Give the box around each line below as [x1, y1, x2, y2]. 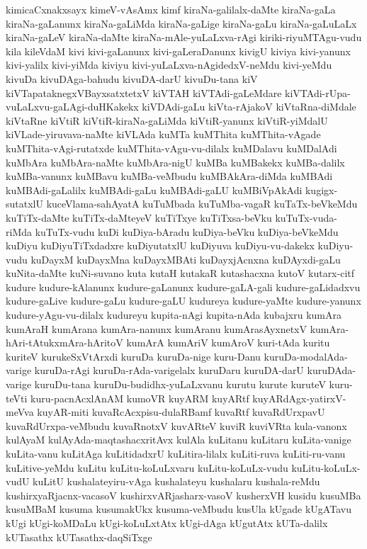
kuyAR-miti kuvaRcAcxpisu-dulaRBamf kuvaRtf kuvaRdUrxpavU [37, 404, 325, 419]
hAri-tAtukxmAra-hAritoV [6, 335, 123, 350]
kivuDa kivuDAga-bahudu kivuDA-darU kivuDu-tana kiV [6, 71, 258, 86]
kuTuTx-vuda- [275, 210, 337, 225]
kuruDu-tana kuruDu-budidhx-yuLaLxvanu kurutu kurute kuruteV [34, 377, 326, 392]
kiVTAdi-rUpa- [285, 85, 351, 100]
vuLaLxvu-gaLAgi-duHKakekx [6, 99, 139, 114]
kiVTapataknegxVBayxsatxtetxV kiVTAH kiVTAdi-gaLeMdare [6, 85, 282, 100]
